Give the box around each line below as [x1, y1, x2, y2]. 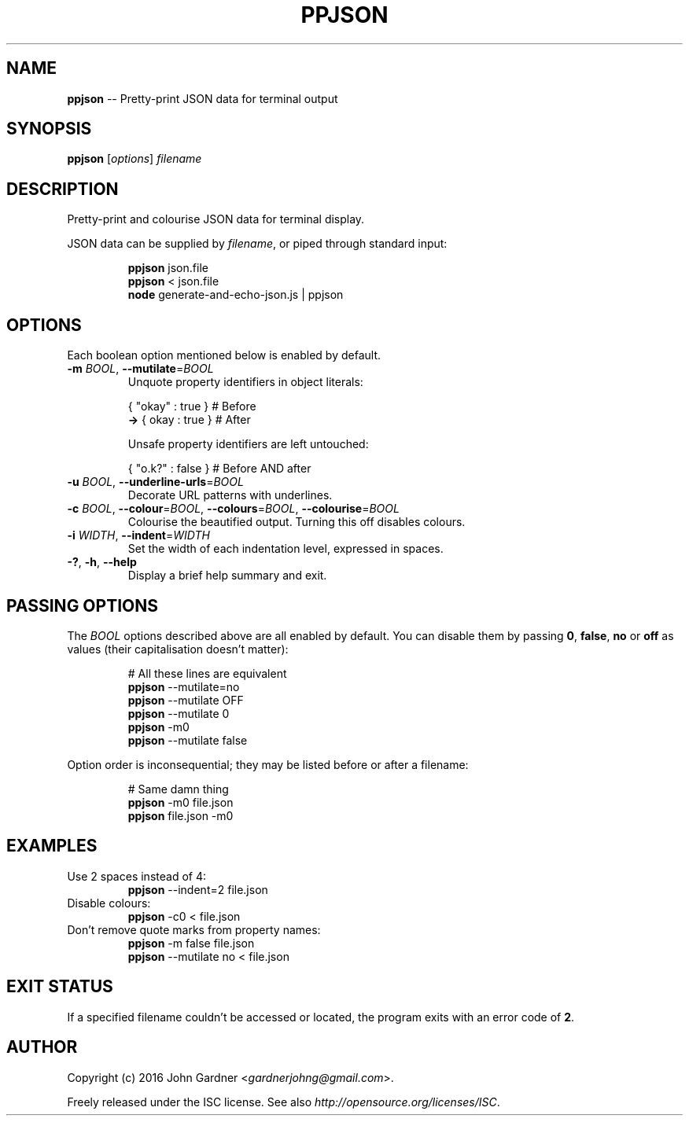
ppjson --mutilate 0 [127, 706, 230, 720]
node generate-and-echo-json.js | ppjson [127, 288, 344, 302]
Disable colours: [67, 896, 151, 910]
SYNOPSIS [6, 119, 92, 139]
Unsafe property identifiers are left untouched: [127, 437, 369, 451]
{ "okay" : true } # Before [127, 399, 256, 414]
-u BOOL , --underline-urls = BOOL [67, 475, 244, 489]
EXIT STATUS [6, 977, 113, 997]
